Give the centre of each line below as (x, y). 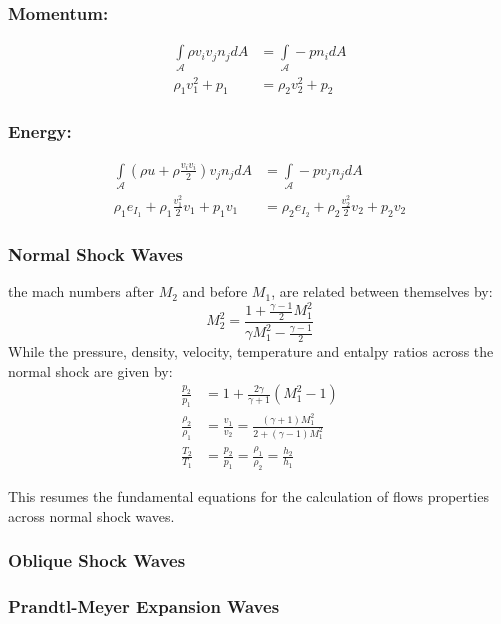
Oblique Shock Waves (97, 560)
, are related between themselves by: (382, 291)
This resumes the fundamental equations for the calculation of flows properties (248, 496)
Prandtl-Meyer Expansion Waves (144, 606)
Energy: (40, 131)
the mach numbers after (81, 291)
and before (215, 291)
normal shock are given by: (90, 370)
